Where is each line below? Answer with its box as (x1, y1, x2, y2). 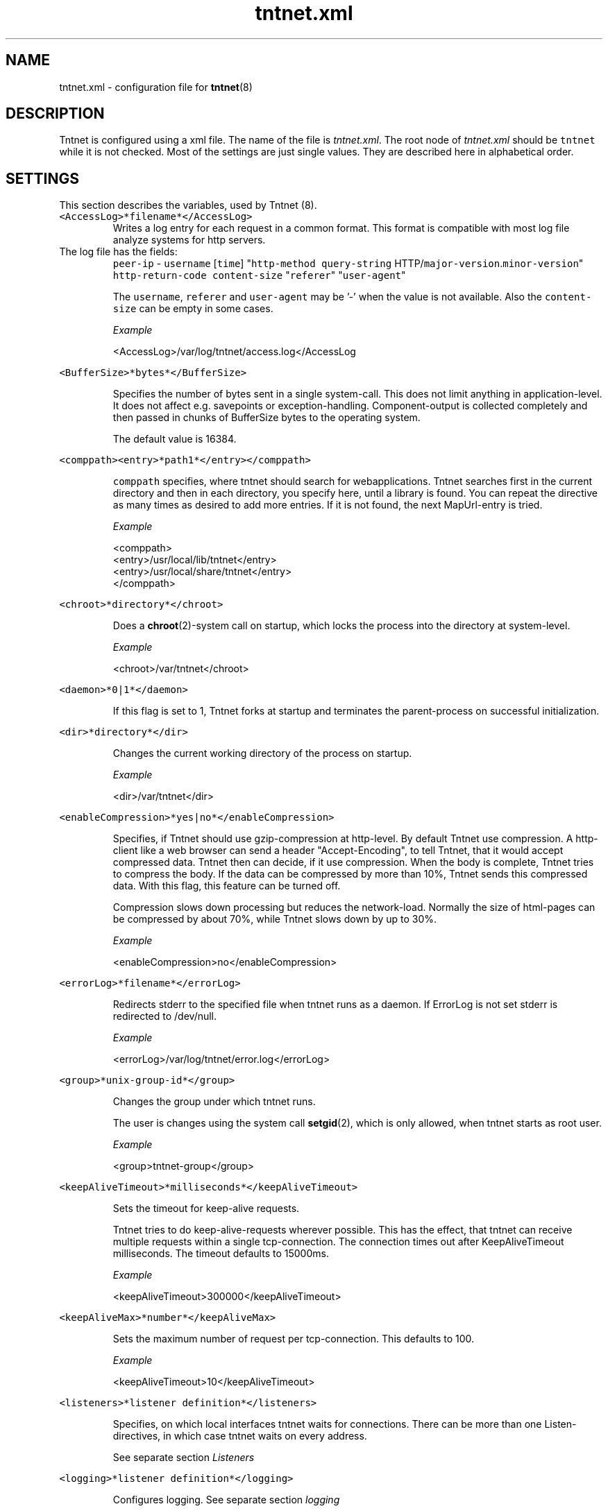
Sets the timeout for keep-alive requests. (112, 1202, 300, 1215)
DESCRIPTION (6, 105, 105, 123)
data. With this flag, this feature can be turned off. (112, 880, 341, 892)
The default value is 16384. (112, 433, 237, 445)
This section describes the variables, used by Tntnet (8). (59, 199, 317, 212)
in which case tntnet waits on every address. (163, 1430, 367, 1442)
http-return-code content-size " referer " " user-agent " (112, 269, 406, 282)
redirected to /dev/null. (112, 1010, 217, 1023)
